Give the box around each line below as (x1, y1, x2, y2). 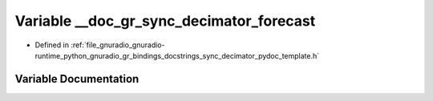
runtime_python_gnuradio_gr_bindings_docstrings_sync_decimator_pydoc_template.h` (34, 50, 320, 60)
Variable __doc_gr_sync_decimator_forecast (14, 12, 316, 30)
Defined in (34, 40, 70, 50)
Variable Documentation (14, 72, 140, 86)
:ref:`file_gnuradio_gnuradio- (71, 40, 165, 50)
